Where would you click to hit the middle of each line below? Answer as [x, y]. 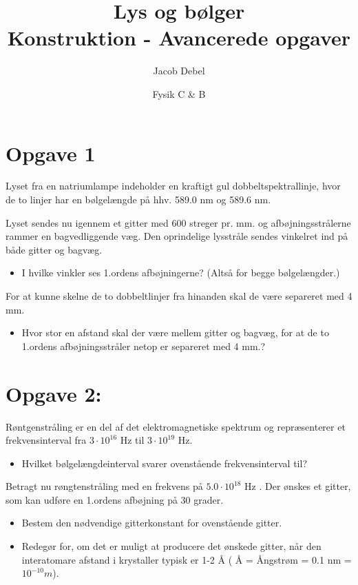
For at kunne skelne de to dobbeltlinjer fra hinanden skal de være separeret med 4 [179, 296]
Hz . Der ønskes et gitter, [298, 486]
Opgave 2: [54, 393]
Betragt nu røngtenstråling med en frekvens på [104, 486]
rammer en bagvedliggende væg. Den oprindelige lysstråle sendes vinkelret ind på [177, 236]
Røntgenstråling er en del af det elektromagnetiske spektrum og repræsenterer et [176, 426]
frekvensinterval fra [46, 440]
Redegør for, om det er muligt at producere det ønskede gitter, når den [171, 546]
